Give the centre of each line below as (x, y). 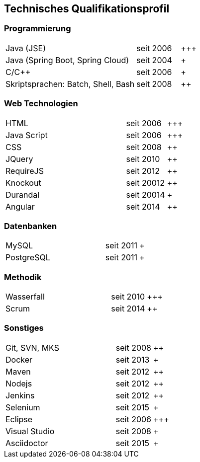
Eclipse (19, 419)
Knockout (23, 183)
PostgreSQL (28, 258)
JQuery (19, 159)
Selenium (23, 407)
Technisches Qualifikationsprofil (87, 9)
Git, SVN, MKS (32, 347)
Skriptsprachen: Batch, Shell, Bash (70, 84)
